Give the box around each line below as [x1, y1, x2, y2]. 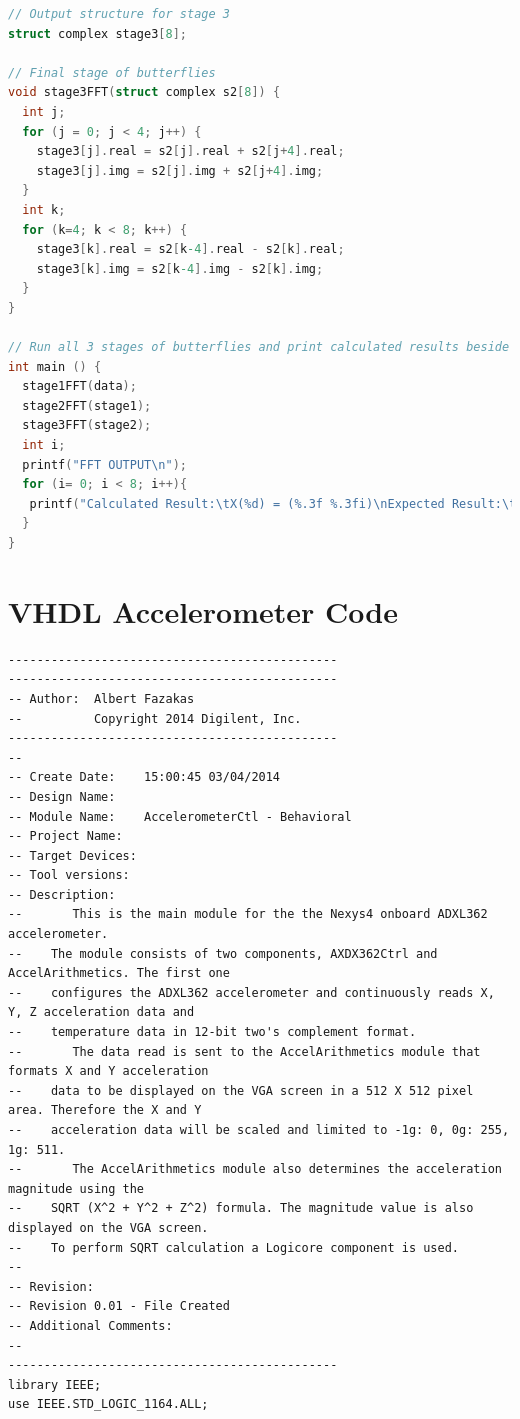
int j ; [22, 104, 66, 119]
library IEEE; [8, 1377, 102, 1392]
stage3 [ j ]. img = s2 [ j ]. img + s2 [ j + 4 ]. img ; [36, 163, 324, 178]
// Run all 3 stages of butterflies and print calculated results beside [8, 340, 510, 355]
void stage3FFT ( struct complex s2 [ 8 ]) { [8, 85, 281, 100]
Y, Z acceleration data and [8, 1005, 195, 1020]
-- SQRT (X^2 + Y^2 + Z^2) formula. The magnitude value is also [8, 1201, 474, 1216]
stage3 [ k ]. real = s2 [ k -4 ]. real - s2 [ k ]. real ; [36, 242, 345, 257]
